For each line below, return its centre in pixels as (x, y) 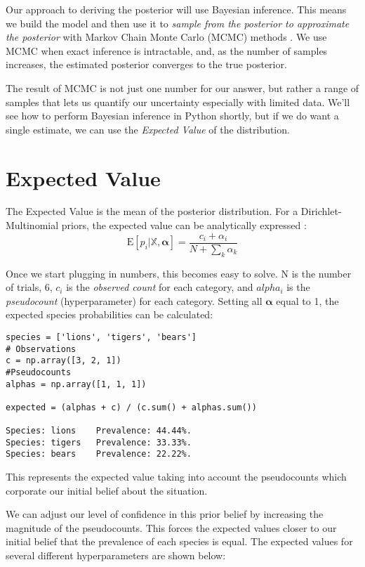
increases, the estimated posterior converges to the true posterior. (146, 64)
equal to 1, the (307, 300)
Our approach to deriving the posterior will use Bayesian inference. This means (176, 9)
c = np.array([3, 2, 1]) (64, 361)
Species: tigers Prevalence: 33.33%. (99, 442)
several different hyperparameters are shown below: (116, 555)
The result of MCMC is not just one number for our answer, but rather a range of (182, 87)
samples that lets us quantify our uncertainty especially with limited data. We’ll (178, 102)
